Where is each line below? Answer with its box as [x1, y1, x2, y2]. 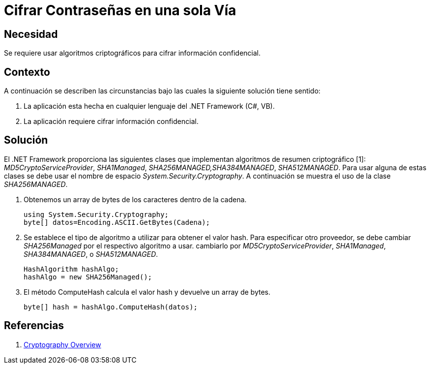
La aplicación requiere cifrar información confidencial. [24, 117, 199, 126]
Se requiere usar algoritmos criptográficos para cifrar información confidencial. [4, 49, 261, 58]
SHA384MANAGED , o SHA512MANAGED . [24, 249, 158, 258]
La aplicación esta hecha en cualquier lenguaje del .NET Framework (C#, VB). [24, 102, 275, 111]
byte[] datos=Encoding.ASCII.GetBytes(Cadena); [24, 218, 210, 226]
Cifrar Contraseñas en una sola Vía [4, 2, 236, 19]
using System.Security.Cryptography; [24, 210, 169, 218]
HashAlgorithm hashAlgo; [24, 265, 119, 273]
